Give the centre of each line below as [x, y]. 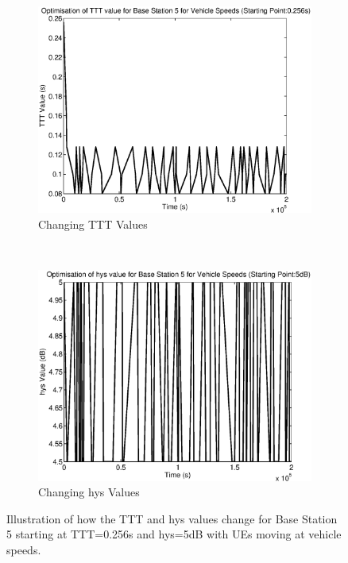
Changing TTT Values [93, 224]
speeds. [24, 549]
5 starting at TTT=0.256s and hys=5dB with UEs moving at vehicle [174, 534]
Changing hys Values [89, 492]
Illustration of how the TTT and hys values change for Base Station [172, 518]
